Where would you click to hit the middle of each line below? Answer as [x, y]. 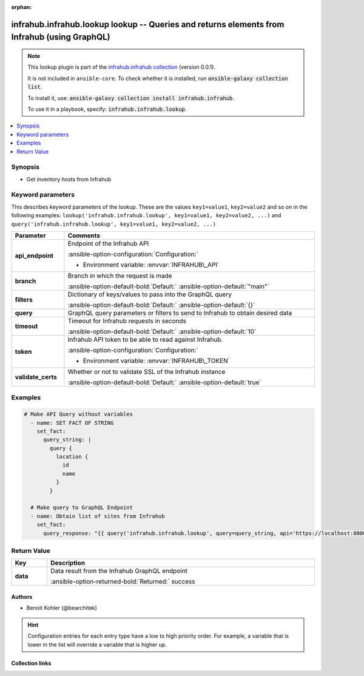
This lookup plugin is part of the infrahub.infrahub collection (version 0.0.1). [121, 67]
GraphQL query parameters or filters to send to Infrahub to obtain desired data [180, 313]
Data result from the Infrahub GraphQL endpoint [119, 571]
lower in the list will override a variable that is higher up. [97, 644]
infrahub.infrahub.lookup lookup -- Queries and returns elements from [148, 24]
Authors [22, 597]
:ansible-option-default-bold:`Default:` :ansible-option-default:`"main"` [169, 286]
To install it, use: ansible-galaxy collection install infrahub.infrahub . [131, 98]
